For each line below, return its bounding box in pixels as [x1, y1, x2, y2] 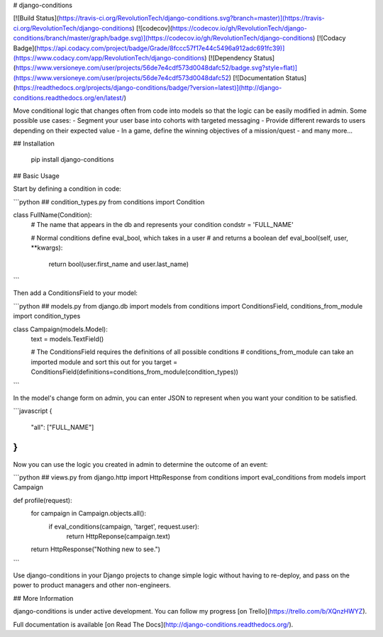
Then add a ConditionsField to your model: [13, 289, 138, 297]
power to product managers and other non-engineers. [13, 581, 172, 589]
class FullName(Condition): [13, 211, 92, 219]
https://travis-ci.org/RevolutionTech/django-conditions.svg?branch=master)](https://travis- [58, 14, 326, 23]
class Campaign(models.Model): [13, 325, 108, 333]
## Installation [13, 139, 55, 148]
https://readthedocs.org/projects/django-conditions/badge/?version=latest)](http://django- [15, 84, 282, 92]
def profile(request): [13, 496, 72, 504]
